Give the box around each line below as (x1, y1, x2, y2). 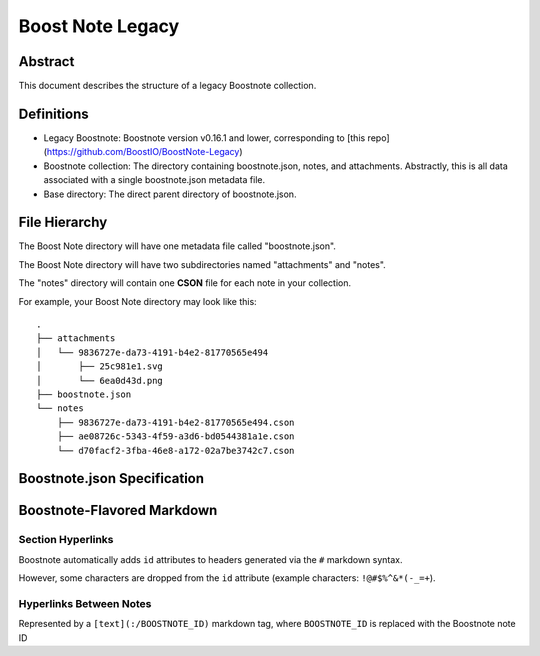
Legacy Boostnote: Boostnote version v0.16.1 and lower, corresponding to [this (43, 131, 366, 144)
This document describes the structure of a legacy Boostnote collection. (18, 80, 317, 92)
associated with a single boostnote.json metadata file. (43, 174, 265, 186)
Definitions (18, 105, 89, 122)
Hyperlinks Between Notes (18, 596, 152, 610)
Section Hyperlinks (18, 533, 114, 547)
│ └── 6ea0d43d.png (36, 375, 164, 386)
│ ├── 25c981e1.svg (36, 361, 164, 372)
